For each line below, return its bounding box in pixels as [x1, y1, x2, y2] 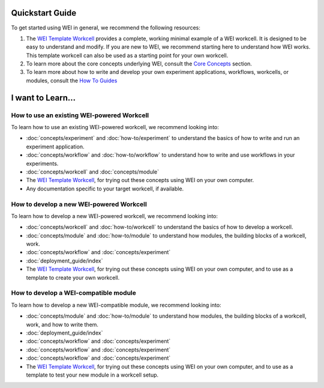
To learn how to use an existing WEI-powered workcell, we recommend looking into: [11, 124, 219, 131]
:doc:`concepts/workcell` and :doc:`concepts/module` [26, 168, 159, 175]
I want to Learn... [11, 92, 76, 103]
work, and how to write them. [26, 321, 99, 328]
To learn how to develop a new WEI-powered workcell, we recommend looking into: [11, 212, 218, 219]
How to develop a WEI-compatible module [11, 289, 136, 297]
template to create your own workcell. [26, 274, 120, 281]
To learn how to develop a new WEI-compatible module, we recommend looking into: [11, 301, 221, 309]
